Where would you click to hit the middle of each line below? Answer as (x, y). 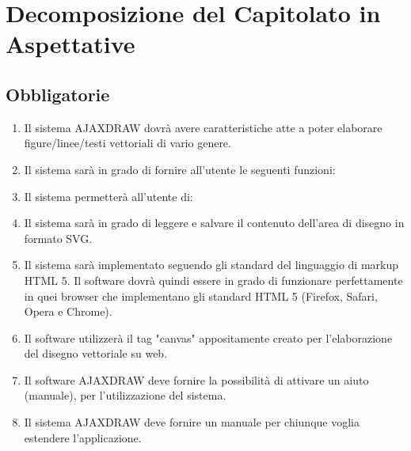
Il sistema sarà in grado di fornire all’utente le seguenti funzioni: (180, 169)
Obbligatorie (58, 94)
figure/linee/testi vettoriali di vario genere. (127, 143)
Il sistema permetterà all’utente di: (108, 196)
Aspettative (70, 44)
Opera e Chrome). (68, 311)
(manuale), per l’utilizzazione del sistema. (125, 395)
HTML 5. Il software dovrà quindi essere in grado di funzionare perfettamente (213, 280)
